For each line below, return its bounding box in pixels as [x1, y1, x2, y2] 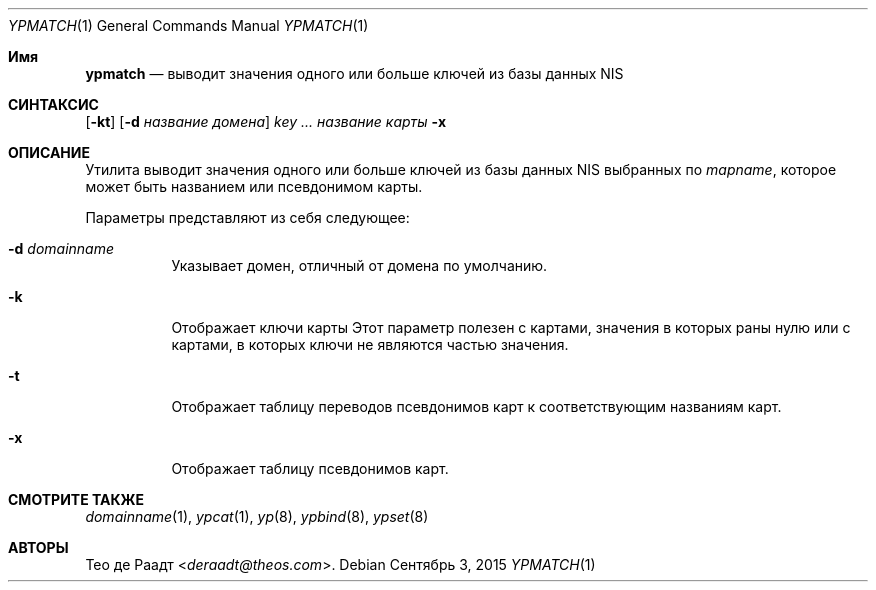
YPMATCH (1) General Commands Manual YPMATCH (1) [8, 17, 369, 34]
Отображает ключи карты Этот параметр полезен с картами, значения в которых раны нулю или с [171, 319, 851, 336]
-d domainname [8, 240, 115, 257]
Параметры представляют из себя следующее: [85, 209, 410, 226]
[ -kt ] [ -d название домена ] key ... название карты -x [85, 113, 447, 130]
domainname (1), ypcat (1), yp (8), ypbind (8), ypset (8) [85, 508, 429, 525]
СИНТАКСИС [8, 96, 99, 113]
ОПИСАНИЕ [8, 144, 90, 161]
